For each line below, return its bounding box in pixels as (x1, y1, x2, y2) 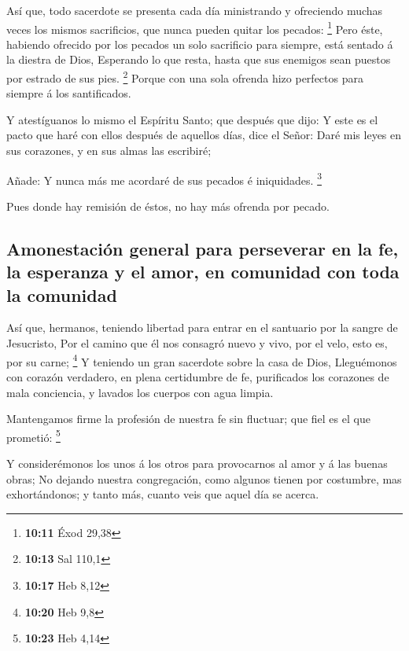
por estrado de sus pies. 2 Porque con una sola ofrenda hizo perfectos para (6, 68, 363, 86)
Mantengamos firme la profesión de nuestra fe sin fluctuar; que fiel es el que (6, 410, 370, 427)
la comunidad (6, 282, 117, 307)
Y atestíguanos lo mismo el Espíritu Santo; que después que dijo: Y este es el (6, 111, 378, 127)
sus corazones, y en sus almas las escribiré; (6, 142, 212, 159)
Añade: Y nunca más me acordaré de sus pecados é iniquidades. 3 (6, 169, 322, 188)
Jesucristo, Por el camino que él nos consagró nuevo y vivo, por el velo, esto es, (6, 335, 388, 351)
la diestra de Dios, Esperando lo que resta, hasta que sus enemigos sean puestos (6, 51, 391, 68)
